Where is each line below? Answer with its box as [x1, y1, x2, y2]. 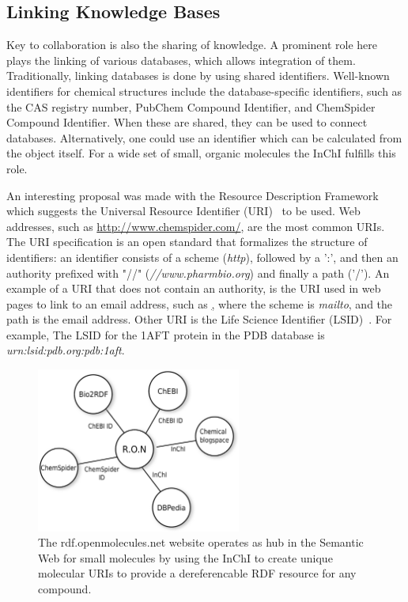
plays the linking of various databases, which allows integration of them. [6, 51, 356, 68]
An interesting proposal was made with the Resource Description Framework [6, 187, 379, 203]
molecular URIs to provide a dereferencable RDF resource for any [38, 565, 357, 581]
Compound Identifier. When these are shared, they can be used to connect [6, 114, 368, 131]
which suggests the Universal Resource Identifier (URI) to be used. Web [6, 203, 361, 219]
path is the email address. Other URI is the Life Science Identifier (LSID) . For [6, 311, 392, 328]
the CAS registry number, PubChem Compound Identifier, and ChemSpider [6, 98, 376, 115]
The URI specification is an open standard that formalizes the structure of [6, 233, 368, 250]
